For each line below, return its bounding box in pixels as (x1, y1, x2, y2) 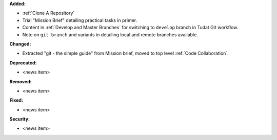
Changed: (9, 41, 31, 47)
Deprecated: (9, 59, 37, 66)
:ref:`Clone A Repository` (22, 10, 75, 16)
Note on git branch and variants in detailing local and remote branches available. (22, 31, 199, 38)
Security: (9, 116, 30, 122)
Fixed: (9, 97, 23, 103)
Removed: (9, 78, 32, 84)
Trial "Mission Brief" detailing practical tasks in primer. (22, 17, 137, 23)
